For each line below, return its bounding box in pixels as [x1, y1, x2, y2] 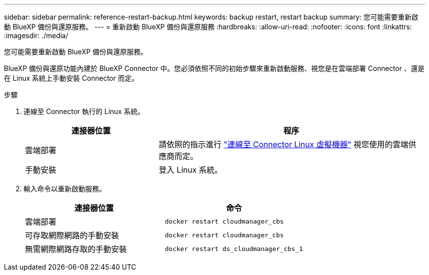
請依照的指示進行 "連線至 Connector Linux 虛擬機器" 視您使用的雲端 [159, 139, 408, 149]
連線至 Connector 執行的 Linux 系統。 [24, 107, 144, 115]
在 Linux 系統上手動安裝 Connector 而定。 [4, 74, 139, 82]
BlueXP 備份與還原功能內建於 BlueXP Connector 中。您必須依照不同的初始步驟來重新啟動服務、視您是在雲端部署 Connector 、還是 [4, 64, 425, 72]
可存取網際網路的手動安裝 [25, 230, 119, 240]
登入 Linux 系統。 [159, 165, 222, 175]
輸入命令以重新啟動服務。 [24, 184, 106, 193]
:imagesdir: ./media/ [4, 31, 69, 40]
